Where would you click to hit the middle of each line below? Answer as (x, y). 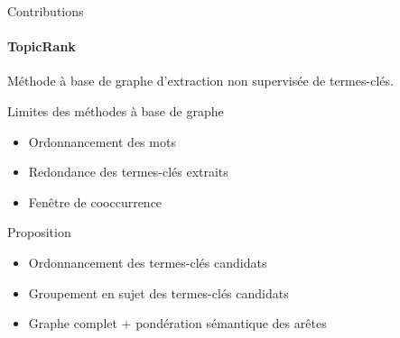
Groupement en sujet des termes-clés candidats (158, 292)
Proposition (39, 232)
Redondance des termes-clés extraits (128, 172)
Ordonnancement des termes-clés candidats (148, 262)
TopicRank (42, 46)
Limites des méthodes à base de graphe (116, 110)
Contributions (46, 11)
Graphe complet (73, 323)
